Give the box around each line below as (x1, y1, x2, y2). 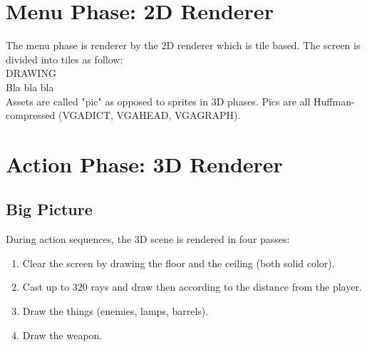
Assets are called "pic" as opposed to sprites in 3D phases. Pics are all (6, 93, 311, 108)
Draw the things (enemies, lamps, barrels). (22, 304, 209, 318)
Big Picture (6, 198, 93, 220)
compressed (6, 108, 56, 123)
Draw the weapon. (22, 327, 103, 342)
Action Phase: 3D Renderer (6, 149, 283, 178)
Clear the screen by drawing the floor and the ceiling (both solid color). (22, 255, 335, 270)
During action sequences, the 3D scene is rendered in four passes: (6, 232, 290, 247)
